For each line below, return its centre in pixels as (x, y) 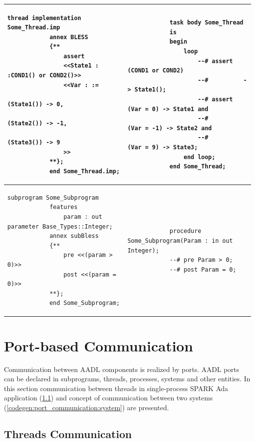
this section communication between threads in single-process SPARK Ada (116, 388)
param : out (83, 217)
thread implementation (44, 18)
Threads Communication (68, 433)
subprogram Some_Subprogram (53, 198)
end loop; (199, 157)
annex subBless (74, 236)
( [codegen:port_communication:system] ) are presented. (87, 407)
